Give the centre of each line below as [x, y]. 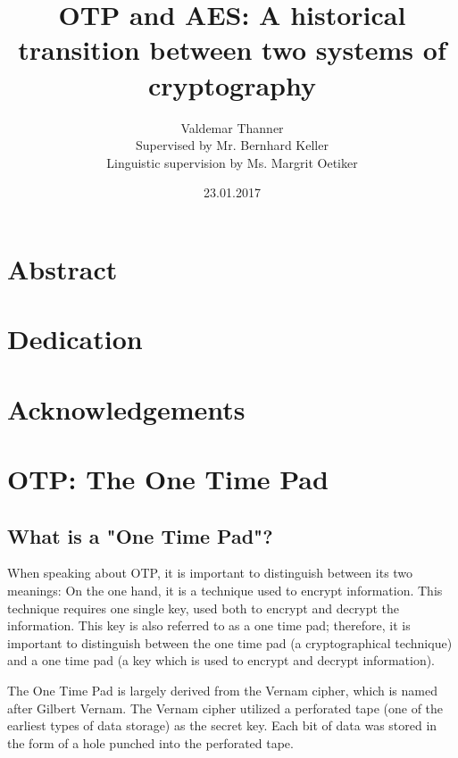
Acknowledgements [126, 408]
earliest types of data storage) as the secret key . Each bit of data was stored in [222, 725]
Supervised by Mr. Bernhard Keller [232, 145]
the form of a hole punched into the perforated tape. [150, 742]
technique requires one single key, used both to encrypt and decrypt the [204, 608]
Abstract [62, 268]
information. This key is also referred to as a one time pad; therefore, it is [209, 625]
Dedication [75, 339]
